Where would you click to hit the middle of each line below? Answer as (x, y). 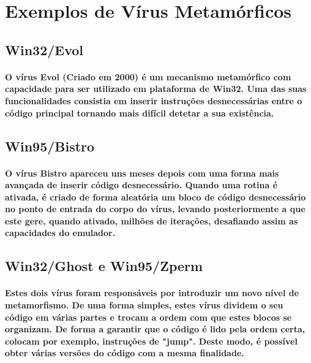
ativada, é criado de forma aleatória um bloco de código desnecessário (155, 197)
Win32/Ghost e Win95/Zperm (104, 266)
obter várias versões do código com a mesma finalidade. (125, 353)
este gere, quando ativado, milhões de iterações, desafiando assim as (152, 220)
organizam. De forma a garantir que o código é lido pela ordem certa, (155, 329)
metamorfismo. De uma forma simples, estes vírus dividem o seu (144, 305)
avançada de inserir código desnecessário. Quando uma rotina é (141, 185)
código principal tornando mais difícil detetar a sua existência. (140, 113)
